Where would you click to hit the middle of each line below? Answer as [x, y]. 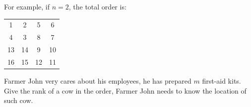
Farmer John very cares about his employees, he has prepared [98, 80]
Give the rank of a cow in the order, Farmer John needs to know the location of [125, 90]
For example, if [27, 6]
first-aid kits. [221, 80]
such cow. [19, 100]
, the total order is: [97, 6]
